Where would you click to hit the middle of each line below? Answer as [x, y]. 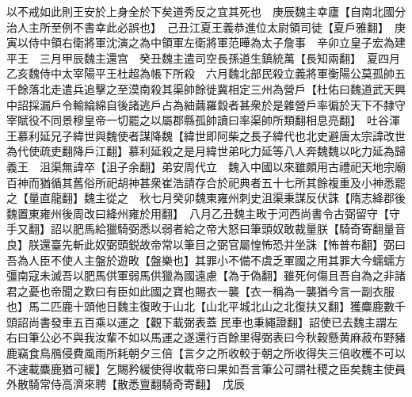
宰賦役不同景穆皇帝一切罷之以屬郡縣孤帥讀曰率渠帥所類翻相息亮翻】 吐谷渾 [203, 120]
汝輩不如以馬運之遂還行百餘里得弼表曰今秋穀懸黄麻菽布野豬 [250, 337]
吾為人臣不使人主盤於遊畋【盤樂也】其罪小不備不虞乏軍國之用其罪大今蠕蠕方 [206, 260]
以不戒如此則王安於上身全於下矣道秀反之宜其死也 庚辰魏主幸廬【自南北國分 [206, 11]
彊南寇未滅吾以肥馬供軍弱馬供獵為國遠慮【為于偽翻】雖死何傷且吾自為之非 [200, 275]
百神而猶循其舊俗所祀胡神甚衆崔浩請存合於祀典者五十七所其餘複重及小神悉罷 [206, 182]
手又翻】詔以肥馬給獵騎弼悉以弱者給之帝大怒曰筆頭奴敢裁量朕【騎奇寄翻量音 [206, 229]
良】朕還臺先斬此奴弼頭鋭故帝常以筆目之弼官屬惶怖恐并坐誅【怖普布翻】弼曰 [206, 244]
